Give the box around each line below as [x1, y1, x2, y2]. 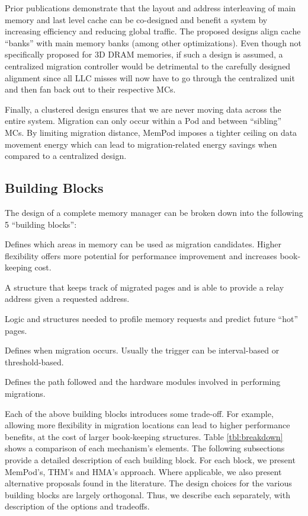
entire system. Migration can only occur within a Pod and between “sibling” [5, 114, 282, 127]
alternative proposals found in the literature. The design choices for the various [5, 477, 292, 489]
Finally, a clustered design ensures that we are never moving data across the [5, 103, 281, 115]
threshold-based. [5, 355, 64, 368]
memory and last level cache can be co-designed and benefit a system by [5, 13, 268, 26]
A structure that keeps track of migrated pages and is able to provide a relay [5, 281, 284, 293]
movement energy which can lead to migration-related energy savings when [5, 138, 277, 150]
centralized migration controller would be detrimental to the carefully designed [5, 59, 291, 72]
